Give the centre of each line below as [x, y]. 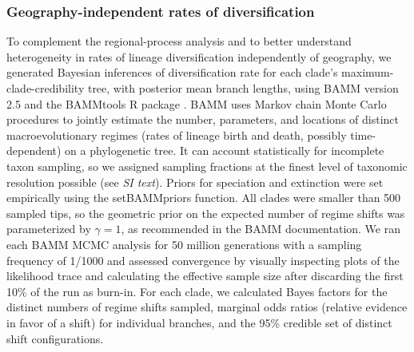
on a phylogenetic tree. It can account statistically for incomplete [225, 150]
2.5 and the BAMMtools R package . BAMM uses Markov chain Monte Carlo [197, 103]
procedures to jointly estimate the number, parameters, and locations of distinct [203, 119]
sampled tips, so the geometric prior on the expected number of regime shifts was [206, 213]
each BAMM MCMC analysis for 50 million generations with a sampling [184, 244]
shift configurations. [55, 338]
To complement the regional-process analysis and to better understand [179, 41]
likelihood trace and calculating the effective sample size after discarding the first [205, 276]
